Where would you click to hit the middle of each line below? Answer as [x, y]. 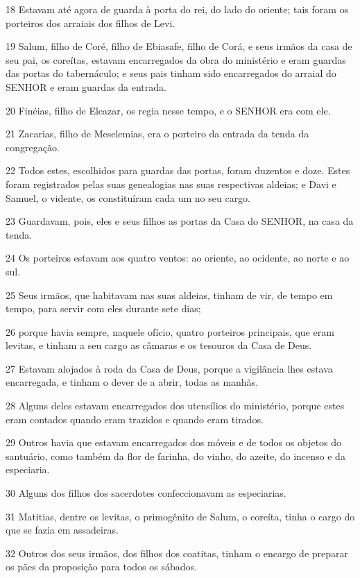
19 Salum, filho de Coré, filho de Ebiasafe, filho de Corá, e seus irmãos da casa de [179, 46]
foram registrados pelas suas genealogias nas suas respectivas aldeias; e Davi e [171, 184]
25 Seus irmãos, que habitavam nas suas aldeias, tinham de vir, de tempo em [169, 295]
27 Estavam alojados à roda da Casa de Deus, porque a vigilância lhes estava [169, 368]
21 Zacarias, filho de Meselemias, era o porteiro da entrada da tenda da [157, 134]
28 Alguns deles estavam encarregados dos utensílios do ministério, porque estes [175, 406]
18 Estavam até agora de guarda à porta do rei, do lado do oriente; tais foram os [177, 9]
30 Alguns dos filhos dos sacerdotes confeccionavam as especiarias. [146, 493]
